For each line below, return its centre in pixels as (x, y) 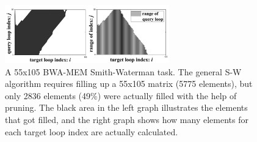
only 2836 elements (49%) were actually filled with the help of (121, 95)
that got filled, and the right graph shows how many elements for (127, 119)
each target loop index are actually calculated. (92, 131)
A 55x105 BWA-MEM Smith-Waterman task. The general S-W (123, 71)
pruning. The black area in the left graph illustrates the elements (126, 107)
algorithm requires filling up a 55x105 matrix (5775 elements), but (129, 84)
